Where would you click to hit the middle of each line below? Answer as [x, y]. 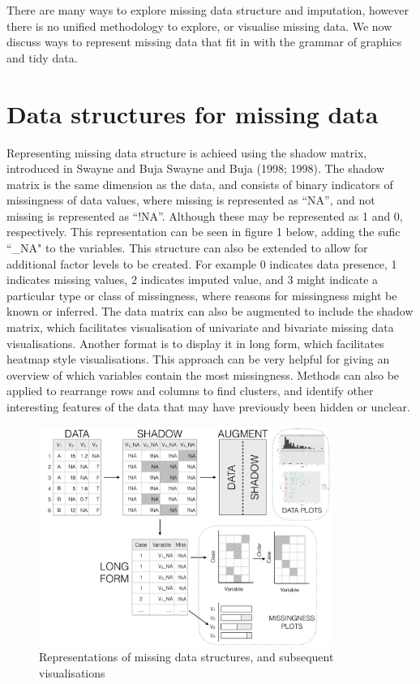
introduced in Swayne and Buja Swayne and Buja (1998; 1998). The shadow [196, 168]
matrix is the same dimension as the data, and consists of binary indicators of [200, 184]
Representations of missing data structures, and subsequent [186, 657]
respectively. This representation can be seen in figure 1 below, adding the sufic [204, 232]
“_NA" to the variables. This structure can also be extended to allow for [187, 248]
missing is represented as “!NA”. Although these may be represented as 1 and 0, [205, 215]
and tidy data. [42, 57]
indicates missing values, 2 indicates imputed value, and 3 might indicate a [193, 280]
